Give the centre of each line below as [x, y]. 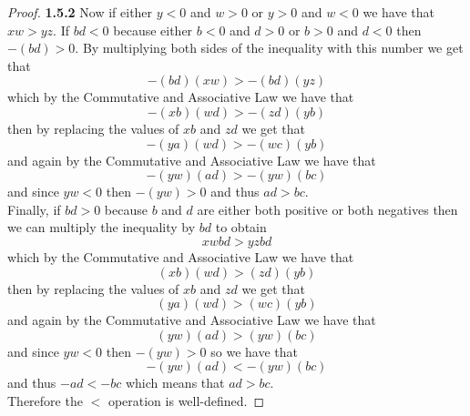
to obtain [241, 227]
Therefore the [45, 400]
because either [153, 30]
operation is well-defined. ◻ [186, 400]
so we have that [254, 351]
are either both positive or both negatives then [327, 209]
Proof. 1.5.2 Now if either [80, 12]
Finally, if [34, 209]
